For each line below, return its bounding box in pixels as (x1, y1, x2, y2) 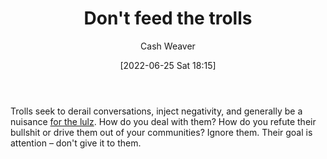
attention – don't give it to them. (10, 137, 142, 149)
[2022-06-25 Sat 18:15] (119, 59, 217, 71)
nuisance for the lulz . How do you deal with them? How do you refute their (10, 115, 317, 127)
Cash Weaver (140, 40, 196, 52)
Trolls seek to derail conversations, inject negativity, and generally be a (10, 105, 303, 117)
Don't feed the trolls (83, 7, 253, 30)
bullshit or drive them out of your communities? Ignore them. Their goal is (10, 126, 313, 138)
